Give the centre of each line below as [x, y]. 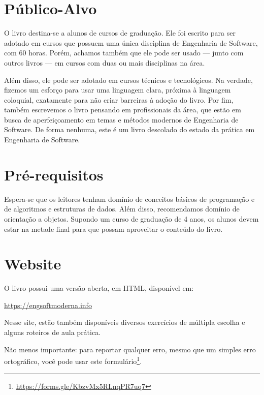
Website [33, 264]
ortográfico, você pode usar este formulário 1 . [73, 360]
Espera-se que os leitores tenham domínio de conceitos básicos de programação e [129, 199]
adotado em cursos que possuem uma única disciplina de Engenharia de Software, [131, 42]
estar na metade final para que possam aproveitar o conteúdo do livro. [113, 229]
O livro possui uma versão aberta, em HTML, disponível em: [99, 288]
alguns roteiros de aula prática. [53, 332]
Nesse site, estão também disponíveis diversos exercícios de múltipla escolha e [125, 322]
